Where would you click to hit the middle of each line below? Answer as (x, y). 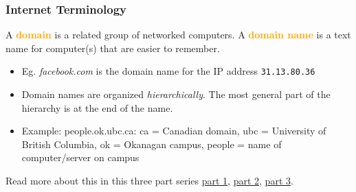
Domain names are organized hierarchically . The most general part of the (176, 94)
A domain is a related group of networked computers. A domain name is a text (178, 35)
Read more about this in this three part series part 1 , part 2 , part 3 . (149, 181)
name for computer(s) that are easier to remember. (113, 48)
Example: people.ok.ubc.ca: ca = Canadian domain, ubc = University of (174, 131)
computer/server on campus (80, 157)
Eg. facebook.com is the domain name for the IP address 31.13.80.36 (168, 71)
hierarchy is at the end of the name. (97, 107)
